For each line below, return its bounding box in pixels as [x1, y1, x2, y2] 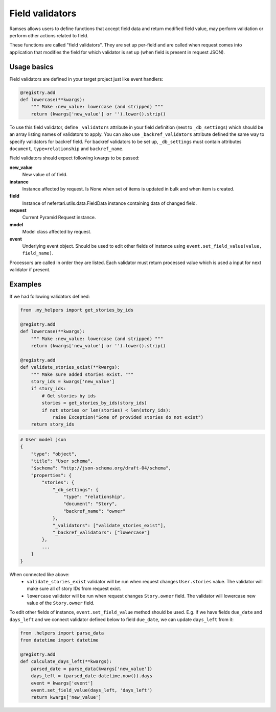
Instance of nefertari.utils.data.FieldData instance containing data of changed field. [22, 200, 197, 206]
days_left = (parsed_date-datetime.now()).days [31, 673, 153, 679]
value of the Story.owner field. [27, 600, 95, 606]
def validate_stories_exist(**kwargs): [20, 364, 120, 370]
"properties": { [31, 472, 72, 478]
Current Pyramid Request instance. [22, 215, 97, 221]
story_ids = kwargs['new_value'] [31, 378, 115, 384]
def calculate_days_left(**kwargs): [20, 659, 112, 664]
